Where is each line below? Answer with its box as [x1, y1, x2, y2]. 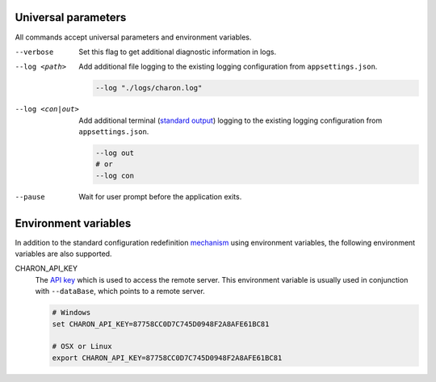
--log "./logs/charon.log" [95, 83, 203, 93]
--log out [95, 149, 135, 157]
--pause [15, 192, 46, 201]
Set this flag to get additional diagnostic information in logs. [78, 47, 277, 57]
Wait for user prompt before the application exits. [78, 191, 242, 201]
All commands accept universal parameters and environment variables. [15, 32, 252, 42]
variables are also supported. [15, 249, 112, 258]
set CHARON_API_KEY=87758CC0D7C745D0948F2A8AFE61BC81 [52, 319, 270, 329]
